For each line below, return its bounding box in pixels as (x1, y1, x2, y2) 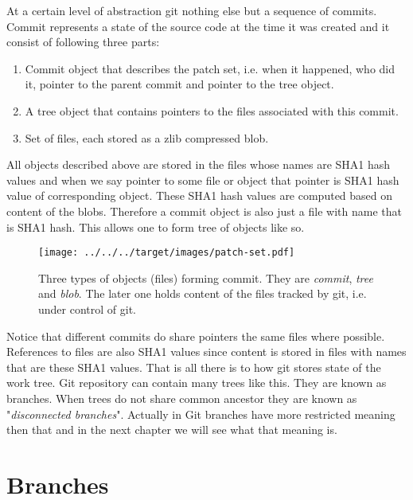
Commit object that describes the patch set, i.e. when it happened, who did (25, 60, 395, 76)
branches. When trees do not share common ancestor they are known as (6, 389, 357, 406)
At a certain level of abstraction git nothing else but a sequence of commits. (6, 2, 377, 18)
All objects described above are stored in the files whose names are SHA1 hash (6, 156, 391, 173)
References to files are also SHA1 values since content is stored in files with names (6, 343, 407, 360)
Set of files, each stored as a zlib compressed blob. (25, 129, 269, 146)
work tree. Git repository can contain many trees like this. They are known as (6, 374, 387, 391)
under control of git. (38, 300, 136, 317)
